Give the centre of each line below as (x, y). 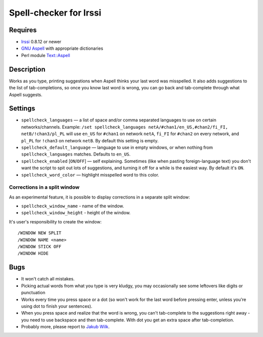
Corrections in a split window (44, 187)
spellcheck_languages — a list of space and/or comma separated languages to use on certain (119, 120)
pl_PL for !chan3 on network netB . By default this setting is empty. (90, 140)
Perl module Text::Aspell (46, 55)
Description (27, 69)
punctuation (33, 293)
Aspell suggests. (26, 95)
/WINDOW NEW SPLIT (40, 233)
